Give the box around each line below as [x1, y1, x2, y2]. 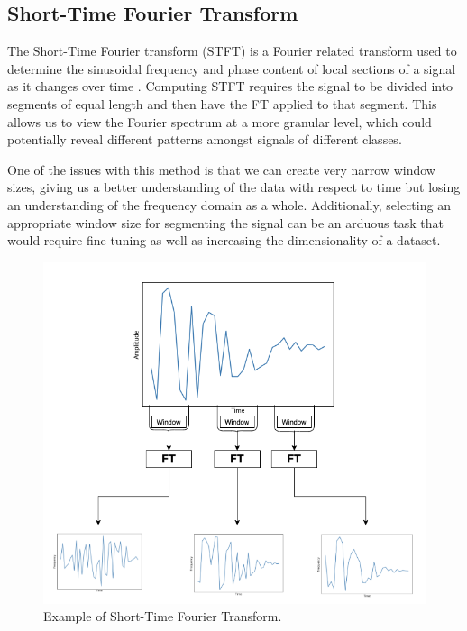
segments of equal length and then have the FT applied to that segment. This [7, 94, 437, 113]
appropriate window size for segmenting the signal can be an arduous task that [7, 213, 444, 232]
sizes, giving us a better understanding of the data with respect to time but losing [7, 178, 461, 197]
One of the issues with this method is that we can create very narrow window [7, 160, 435, 178]
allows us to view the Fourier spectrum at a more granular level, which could [7, 112, 432, 131]
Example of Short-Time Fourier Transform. [43, 607, 282, 626]
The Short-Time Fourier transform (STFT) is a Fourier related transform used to [7, 41, 457, 60]
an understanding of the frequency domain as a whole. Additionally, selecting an [7, 195, 451, 214]
